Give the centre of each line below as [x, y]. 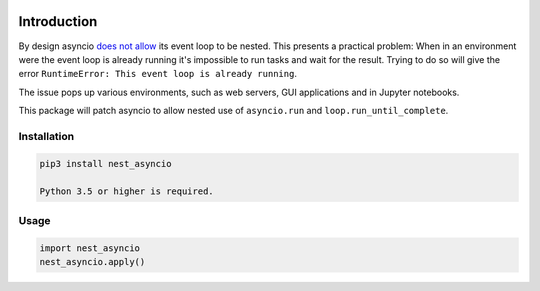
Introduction [58, 21]
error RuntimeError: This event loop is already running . [157, 74]
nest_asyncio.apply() [92, 261]
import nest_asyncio [89, 248]
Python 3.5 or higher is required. [126, 191]
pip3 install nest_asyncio [105, 163]
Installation [46, 136]
